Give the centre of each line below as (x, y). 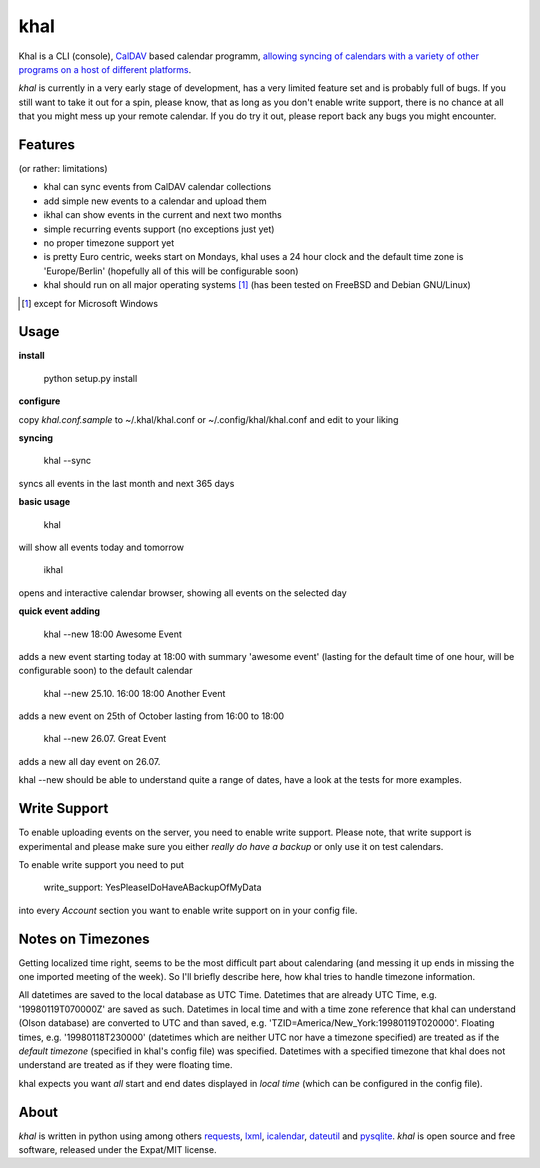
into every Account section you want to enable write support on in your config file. (188, 910)
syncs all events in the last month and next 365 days (126, 483)
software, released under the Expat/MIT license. (117, 1150)
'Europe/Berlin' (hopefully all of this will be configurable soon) (171, 271)
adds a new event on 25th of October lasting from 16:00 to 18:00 (151, 716)
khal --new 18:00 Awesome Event (112, 634)
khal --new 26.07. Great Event (105, 739)
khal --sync (67, 461)
